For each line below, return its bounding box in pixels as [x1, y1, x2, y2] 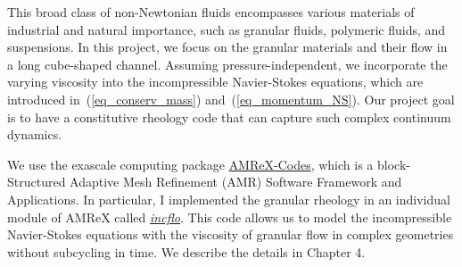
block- [377, 154, 410, 173]
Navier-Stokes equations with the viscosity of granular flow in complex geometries [7, 225, 454, 244]
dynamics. [7, 125, 62, 144]
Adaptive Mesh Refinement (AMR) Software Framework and [70, 172, 402, 191]
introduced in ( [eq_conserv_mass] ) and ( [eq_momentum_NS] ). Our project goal [7, 89, 455, 108]
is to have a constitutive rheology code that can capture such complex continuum [7, 107, 451, 126]
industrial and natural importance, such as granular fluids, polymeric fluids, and [7, 20, 446, 38]
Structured [7, 172, 66, 191]
